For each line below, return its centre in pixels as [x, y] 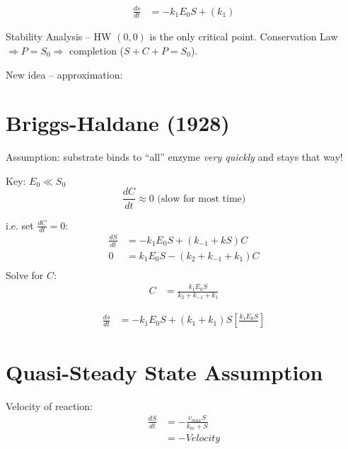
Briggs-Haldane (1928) [118, 123]
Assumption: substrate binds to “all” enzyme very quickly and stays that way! [174, 157]
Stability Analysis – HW [59, 36]
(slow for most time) [202, 199]
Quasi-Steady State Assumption [164, 371]
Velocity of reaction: [49, 405]
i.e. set [20, 225]
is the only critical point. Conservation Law [244, 36]
